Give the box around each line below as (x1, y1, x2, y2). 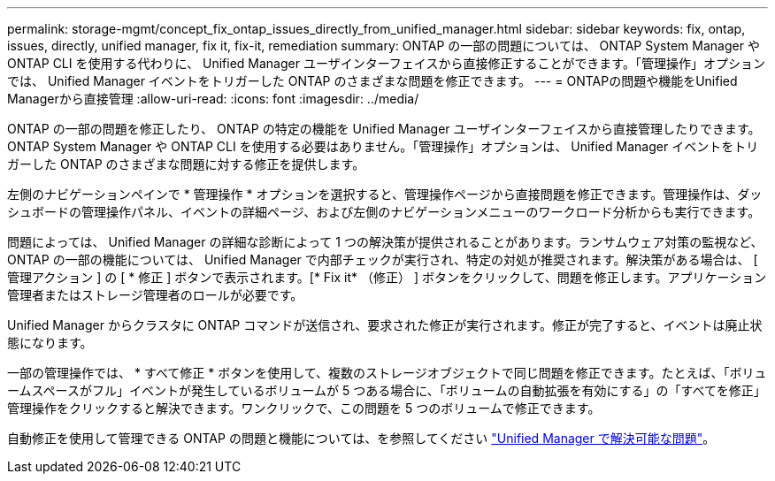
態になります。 (7, 335, 93, 350)
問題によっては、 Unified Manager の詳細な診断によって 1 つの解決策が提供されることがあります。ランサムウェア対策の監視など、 (7, 234, 763, 249)
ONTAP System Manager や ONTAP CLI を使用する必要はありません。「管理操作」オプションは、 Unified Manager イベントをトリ (7, 139, 759, 154)
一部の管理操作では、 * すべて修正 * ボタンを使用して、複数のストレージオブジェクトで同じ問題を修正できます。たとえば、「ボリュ (7, 365, 767, 380)
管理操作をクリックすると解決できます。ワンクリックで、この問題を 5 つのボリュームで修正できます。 (7, 401, 601, 416)
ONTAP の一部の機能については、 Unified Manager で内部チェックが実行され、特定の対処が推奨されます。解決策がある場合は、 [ (7, 252, 758, 267)
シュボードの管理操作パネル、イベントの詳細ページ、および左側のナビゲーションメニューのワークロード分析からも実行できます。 (7, 204, 761, 219)
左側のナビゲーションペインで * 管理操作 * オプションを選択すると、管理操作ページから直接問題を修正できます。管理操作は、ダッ (7, 187, 763, 202)
